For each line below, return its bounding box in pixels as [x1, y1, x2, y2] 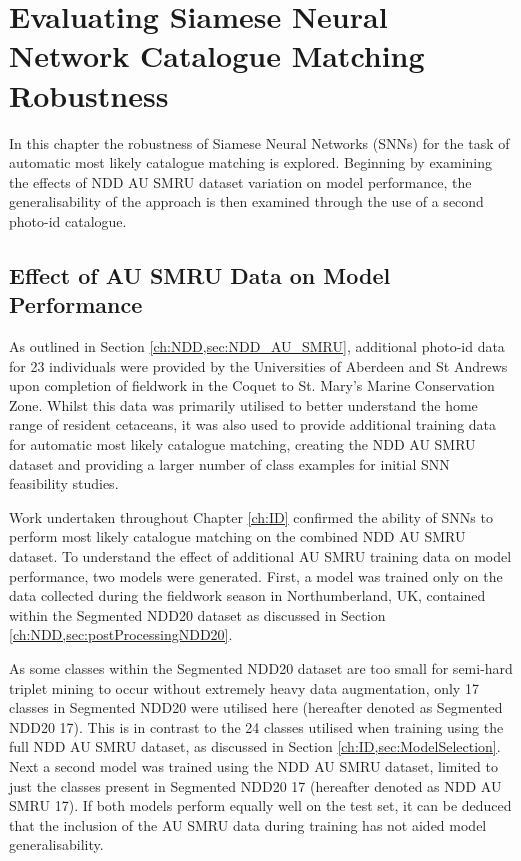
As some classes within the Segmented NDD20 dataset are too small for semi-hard [9, 657, 513, 678]
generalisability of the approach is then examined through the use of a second [9, 191, 484, 212]
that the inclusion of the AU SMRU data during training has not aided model [9, 814, 487, 835]
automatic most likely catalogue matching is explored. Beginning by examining [9, 152, 492, 173]
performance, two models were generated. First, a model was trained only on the [9, 565, 503, 586]
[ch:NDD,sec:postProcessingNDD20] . [9, 624, 233, 645]
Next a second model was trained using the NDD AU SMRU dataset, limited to [9, 755, 498, 776]
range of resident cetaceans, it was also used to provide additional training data [9, 414, 497, 435]
